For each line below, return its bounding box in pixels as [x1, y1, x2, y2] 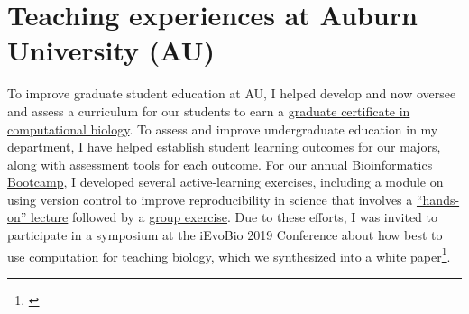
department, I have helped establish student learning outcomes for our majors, [7, 137, 441, 156]
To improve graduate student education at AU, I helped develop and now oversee [7, 84, 456, 103]
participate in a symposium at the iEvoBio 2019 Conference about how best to [7, 226, 443, 245]
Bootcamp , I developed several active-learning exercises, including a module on [7, 172, 444, 191]
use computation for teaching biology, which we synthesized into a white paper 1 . [7, 244, 451, 265]
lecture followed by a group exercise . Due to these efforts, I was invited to [31, 208, 437, 226]
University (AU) [7, 32, 215, 69]
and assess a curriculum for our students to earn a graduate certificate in [7, 101, 410, 120]
